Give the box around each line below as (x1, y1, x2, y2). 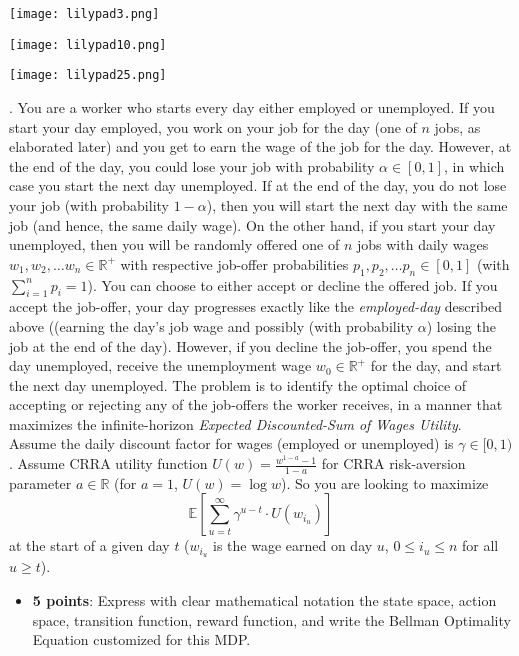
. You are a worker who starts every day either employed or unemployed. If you (9, 96, 495, 117)
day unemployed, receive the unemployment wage (9, 355, 312, 376)
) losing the (426, 315, 496, 336)
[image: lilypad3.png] (9, 7, 160, 21)
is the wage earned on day (212, 535, 373, 556)
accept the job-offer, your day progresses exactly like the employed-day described (9, 296, 503, 317)
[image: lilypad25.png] (9, 68, 167, 83)
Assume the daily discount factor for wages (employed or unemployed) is (9, 433, 454, 454)
